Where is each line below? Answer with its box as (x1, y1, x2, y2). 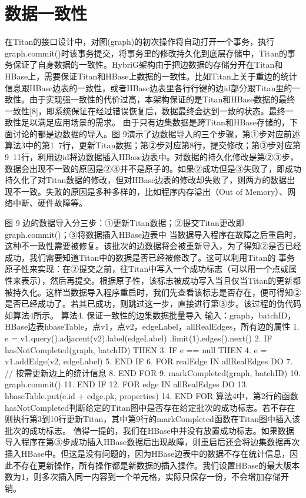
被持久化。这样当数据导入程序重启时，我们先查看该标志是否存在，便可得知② (5, 285, 301, 298)
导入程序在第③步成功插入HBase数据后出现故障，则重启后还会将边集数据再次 (5, 436, 300, 448)
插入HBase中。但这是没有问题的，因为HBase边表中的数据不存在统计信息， (5, 447, 290, 459)
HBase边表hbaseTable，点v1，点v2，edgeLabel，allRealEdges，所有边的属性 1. (5, 320, 300, 333)
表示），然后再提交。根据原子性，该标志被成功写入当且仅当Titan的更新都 (21, 274, 301, 286)
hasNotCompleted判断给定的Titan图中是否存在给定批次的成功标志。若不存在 (5, 401, 295, 413)
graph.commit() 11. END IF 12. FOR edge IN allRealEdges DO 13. (5, 378, 248, 390)
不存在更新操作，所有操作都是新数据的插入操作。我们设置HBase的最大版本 (12, 459, 300, 471)
